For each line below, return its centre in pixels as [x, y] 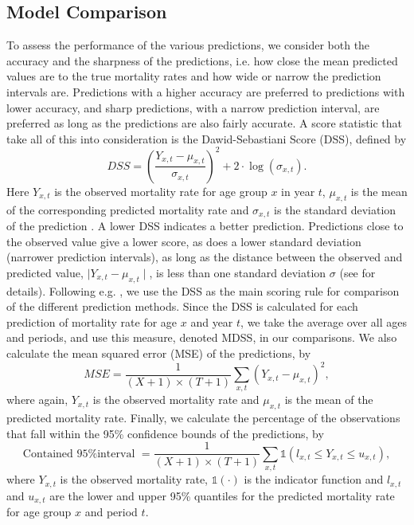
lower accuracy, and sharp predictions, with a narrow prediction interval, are [193, 107]
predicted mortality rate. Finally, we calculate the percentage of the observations [203, 418]
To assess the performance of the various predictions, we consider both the [188, 45]
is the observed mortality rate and [176, 400]
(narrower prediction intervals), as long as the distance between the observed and [205, 257]
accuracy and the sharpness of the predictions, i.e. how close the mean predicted [202, 60]
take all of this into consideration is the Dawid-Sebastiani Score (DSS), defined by [207, 138]
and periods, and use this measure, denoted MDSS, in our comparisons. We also [202, 337]
